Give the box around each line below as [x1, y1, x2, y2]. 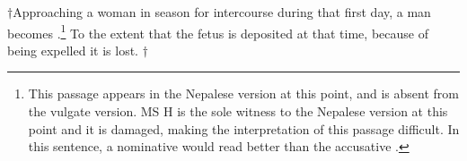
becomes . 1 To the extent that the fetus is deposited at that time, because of [7, 21, 428, 42]
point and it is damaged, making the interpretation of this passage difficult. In [28, 119, 460, 138]
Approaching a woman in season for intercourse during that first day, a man [13, 3, 431, 21]
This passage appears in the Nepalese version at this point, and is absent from [28, 84, 459, 103]
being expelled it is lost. [7, 40, 138, 59]
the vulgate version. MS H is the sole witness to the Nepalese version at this [28, 102, 448, 121]
